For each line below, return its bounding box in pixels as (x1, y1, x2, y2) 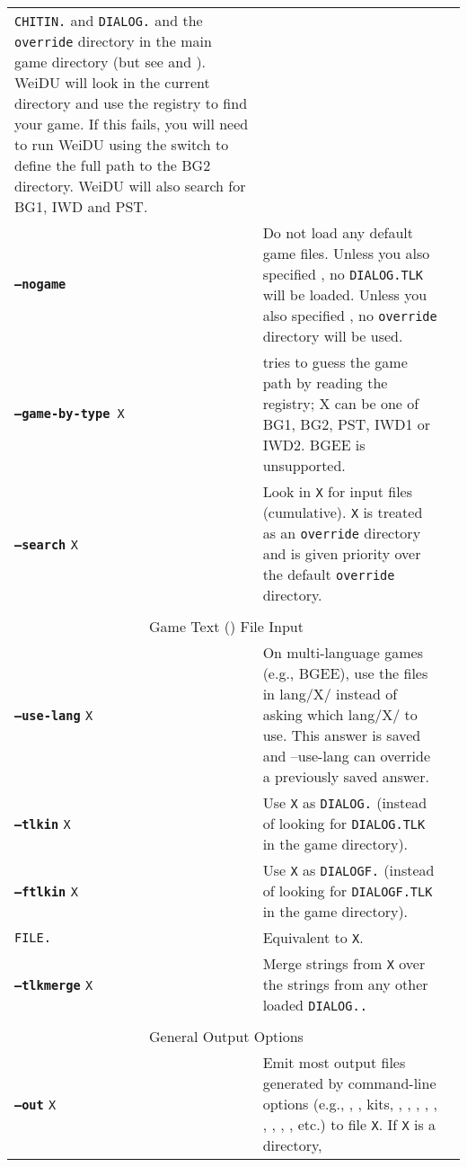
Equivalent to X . (262, 927, 364, 948)
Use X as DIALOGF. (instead (262, 860, 435, 880)
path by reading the (262, 372, 388, 393)
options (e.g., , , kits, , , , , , (262, 1093, 438, 1114)
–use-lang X (14, 708, 93, 723)
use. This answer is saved (262, 725, 421, 745)
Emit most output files (262, 1052, 406, 1073)
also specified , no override (262, 305, 437, 325)
